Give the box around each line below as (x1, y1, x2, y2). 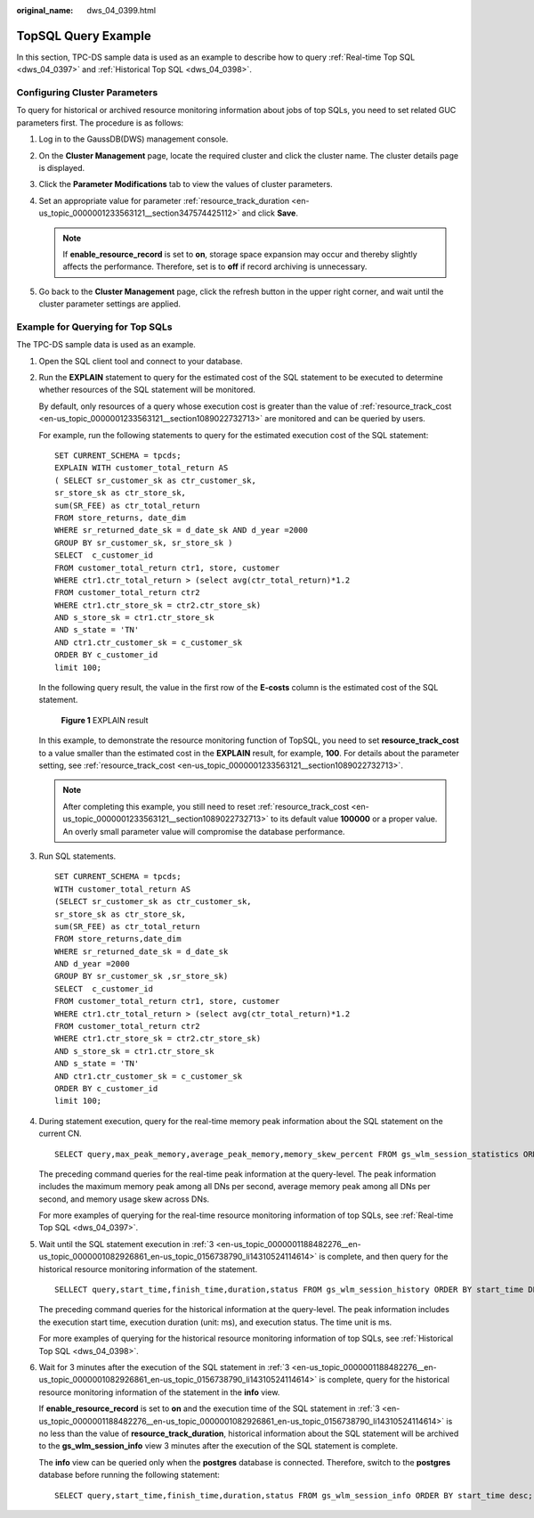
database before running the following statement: (38, 1470, 220, 1481)
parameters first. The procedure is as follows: (16, 117, 184, 128)
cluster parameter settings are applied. (38, 298, 182, 309)
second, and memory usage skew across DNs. (38, 1194, 210, 1204)
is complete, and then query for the (319, 1252, 449, 1262)
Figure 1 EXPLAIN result (61, 714, 149, 725)
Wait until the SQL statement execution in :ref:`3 (38, 1238, 214, 1249)
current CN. (38, 1128, 82, 1139)
